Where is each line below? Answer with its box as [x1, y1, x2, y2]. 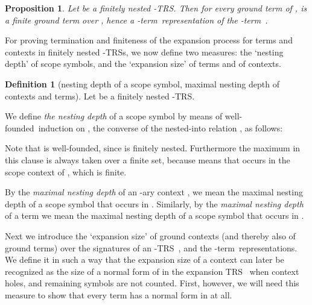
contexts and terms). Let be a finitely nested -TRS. [5, 89, 195, 102]
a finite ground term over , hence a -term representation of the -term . [5, 13, 268, 26]
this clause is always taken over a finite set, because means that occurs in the [5, 153, 290, 166]
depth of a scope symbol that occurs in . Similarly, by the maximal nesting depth [5, 197, 304, 210]
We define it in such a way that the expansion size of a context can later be [5, 253, 284, 266]
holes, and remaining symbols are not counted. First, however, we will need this [5, 277, 299, 289]
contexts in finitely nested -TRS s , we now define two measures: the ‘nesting [5, 45, 284, 58]
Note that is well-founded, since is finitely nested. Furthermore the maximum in [5, 142, 301, 154]
